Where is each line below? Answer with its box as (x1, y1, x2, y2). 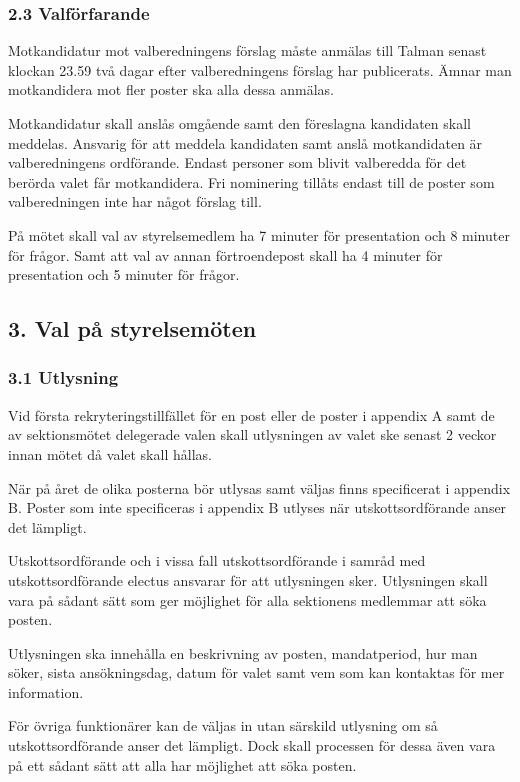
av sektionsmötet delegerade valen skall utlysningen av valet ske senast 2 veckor (8, 424, 497, 445)
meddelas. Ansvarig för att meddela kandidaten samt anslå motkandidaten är (8, 132, 483, 153)
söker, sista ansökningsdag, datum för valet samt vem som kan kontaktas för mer (8, 662, 505, 683)
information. (8, 681, 84, 702)
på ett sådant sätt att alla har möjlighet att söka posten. (8, 754, 357, 775)
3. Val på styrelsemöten (8, 313, 257, 344)
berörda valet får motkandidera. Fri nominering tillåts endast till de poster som (8, 171, 495, 192)
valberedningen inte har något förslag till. (8, 191, 262, 212)
